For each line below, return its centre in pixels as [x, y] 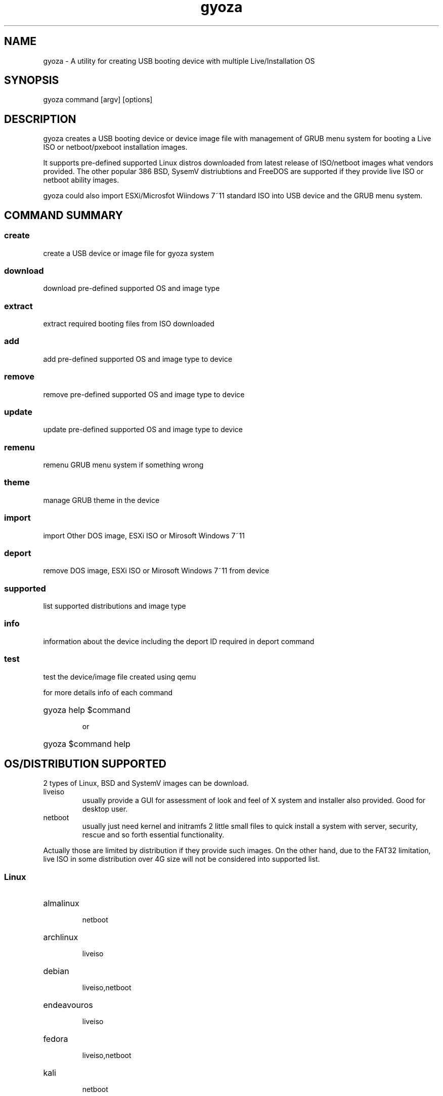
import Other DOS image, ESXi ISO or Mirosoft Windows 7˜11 [144, 535]
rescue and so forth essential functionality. [153, 835]
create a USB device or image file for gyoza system [128, 253]
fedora [56, 1039]
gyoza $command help [87, 744]
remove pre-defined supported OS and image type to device [144, 394]
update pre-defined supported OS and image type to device [143, 430]
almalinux [61, 903]
